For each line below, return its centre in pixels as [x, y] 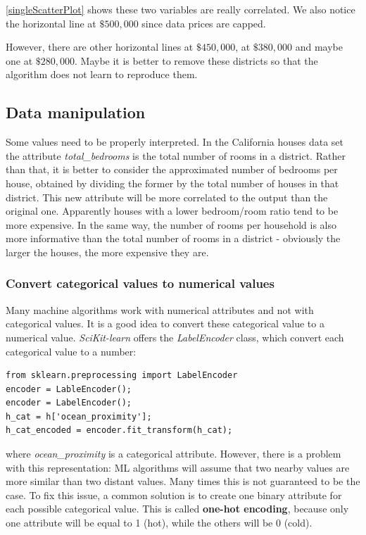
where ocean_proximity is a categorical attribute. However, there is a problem [173, 454]
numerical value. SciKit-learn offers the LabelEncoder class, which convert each [175, 337]
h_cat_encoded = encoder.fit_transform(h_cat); [119, 430]
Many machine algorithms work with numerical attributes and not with [160, 309]
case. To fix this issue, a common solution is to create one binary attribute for [174, 495]
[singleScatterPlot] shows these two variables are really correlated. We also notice [181, 9]
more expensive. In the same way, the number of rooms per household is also [171, 224]
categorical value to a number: [71, 351]
